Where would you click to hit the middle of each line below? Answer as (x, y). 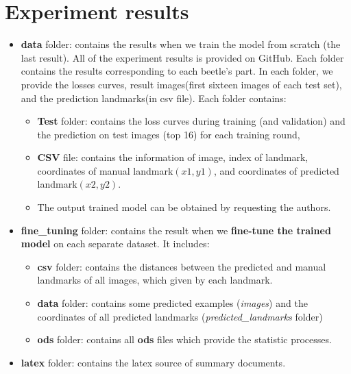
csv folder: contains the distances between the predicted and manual (182, 266)
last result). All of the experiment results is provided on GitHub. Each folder (182, 57)
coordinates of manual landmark (105, 170)
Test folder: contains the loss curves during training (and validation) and (191, 121)
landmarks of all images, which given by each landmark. (155, 280)
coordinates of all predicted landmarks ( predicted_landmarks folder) (180, 316)
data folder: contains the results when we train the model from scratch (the (181, 44)
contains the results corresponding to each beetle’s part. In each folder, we (177, 71)
